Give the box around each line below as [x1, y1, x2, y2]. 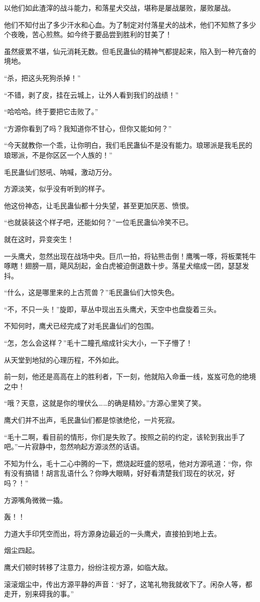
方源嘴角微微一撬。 [4, 494, 67, 505]
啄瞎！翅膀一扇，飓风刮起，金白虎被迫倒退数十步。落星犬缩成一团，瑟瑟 [4, 260, 242, 271]
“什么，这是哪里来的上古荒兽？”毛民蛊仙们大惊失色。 [4, 287, 179, 297]
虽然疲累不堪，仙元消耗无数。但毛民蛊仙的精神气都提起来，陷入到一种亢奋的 [4, 46, 256, 56]
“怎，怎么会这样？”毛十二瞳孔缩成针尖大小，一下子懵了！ [4, 338, 193, 348]
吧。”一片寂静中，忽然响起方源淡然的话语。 [4, 441, 144, 452]
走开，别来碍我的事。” [4, 588, 74, 599]
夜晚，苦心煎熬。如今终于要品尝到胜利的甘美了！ [10, 29, 172, 40]
